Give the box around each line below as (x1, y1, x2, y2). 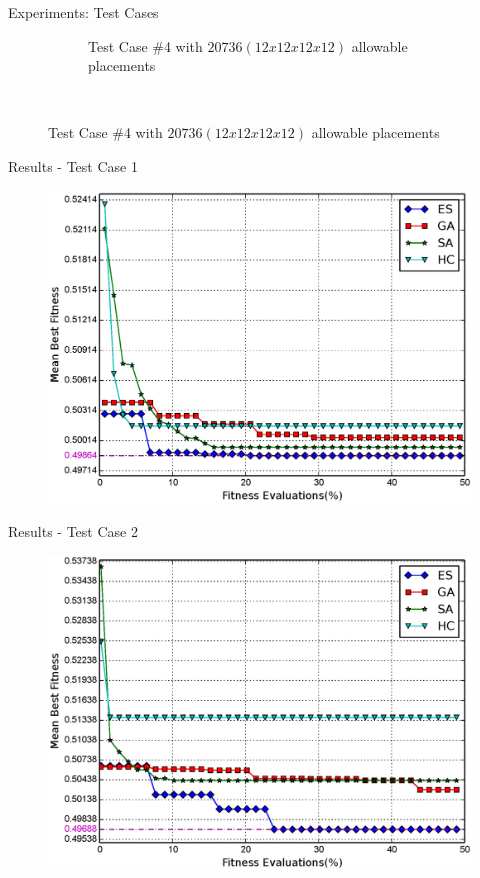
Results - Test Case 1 (8, 155, 138, 176)
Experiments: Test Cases (8, 2, 159, 22)
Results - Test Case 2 (8, 520, 138, 541)
